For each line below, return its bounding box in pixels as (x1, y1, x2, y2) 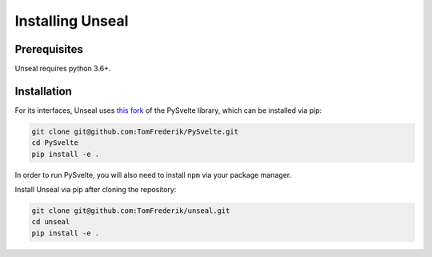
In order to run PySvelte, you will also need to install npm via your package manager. (14, 170, 292, 179)
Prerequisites (14, 42, 83, 56)
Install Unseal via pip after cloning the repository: (14, 185, 177, 195)
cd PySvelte (31, 139, 79, 147)
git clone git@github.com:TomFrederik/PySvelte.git (31, 126, 239, 136)
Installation (14, 84, 72, 98)
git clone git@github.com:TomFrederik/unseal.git (31, 207, 230, 215)
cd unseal (31, 217, 70, 227)
